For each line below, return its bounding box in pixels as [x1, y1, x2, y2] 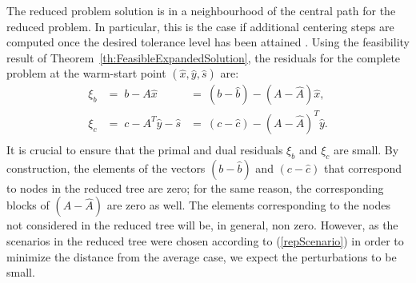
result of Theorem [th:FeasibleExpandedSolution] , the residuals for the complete [6, 49, 401, 66]
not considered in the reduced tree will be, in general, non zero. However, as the [6, 217, 398, 233]
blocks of [6, 197, 50, 213]
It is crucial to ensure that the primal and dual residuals [6, 141, 283, 157]
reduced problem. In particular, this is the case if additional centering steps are [6, 18, 394, 34]
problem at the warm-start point [6, 65, 166, 82]
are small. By [333, 141, 399, 157]
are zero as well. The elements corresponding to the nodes [106, 197, 390, 213]
